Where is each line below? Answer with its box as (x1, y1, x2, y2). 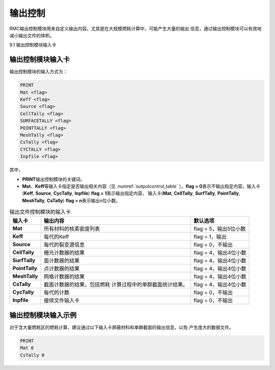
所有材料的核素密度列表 (43, 225, 100, 232)
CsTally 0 (20, 352, 45, 358)
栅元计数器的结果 (43, 249, 85, 256)
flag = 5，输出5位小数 (194, 225, 246, 232)
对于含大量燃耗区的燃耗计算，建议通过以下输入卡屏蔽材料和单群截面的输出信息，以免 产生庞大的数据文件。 (9, 324, 234, 330)
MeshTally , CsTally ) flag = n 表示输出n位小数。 (22, 197, 121, 203)
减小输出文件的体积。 (9, 32, 54, 38)
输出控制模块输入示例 (9, 311, 76, 320)
